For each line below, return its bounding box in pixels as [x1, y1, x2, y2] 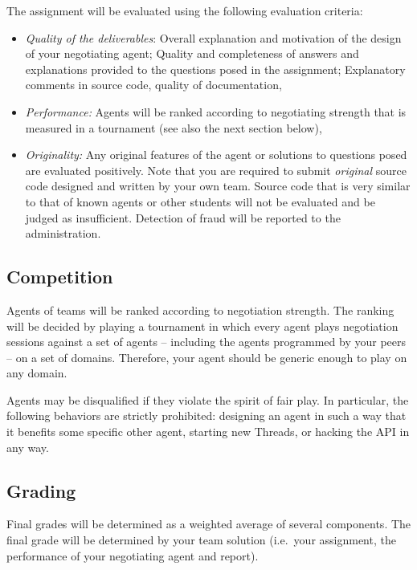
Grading [6, 478, 76, 503]
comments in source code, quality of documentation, [25, 76, 282, 93]
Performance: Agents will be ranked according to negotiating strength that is [25, 103, 407, 120]
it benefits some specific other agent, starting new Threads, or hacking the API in [6, 423, 410, 440]
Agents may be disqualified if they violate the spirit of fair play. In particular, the [6, 391, 409, 408]
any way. [6, 438, 49, 455]
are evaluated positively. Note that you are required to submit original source [25, 161, 407, 178]
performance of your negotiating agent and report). [6, 547, 259, 564]
